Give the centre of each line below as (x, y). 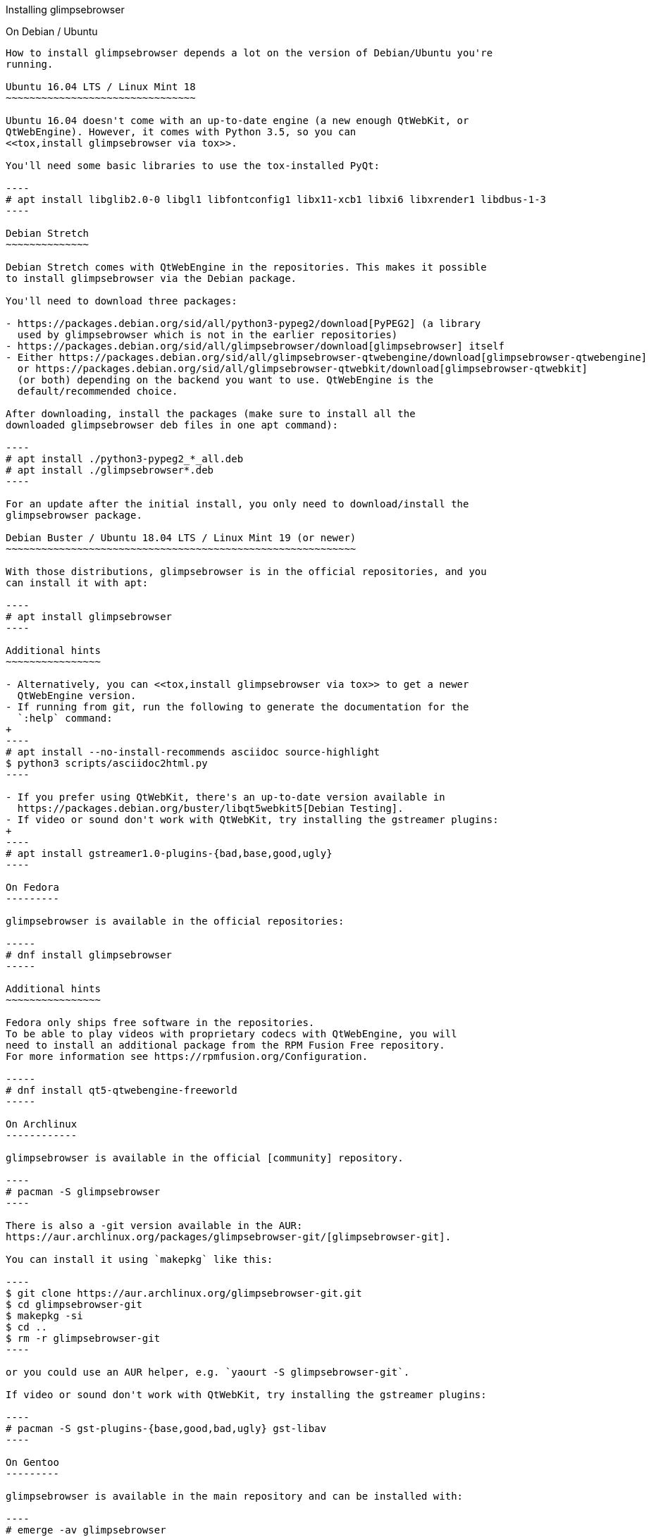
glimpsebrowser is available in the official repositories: (175, 921)
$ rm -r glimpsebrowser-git (83, 1338)
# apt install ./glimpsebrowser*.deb (110, 470)
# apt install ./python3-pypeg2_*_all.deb (125, 459)
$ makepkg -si (44, 1316)
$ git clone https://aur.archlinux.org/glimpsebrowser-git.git (184, 1293)
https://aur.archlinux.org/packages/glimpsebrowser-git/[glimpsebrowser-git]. (229, 1237)
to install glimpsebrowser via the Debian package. (151, 278)
